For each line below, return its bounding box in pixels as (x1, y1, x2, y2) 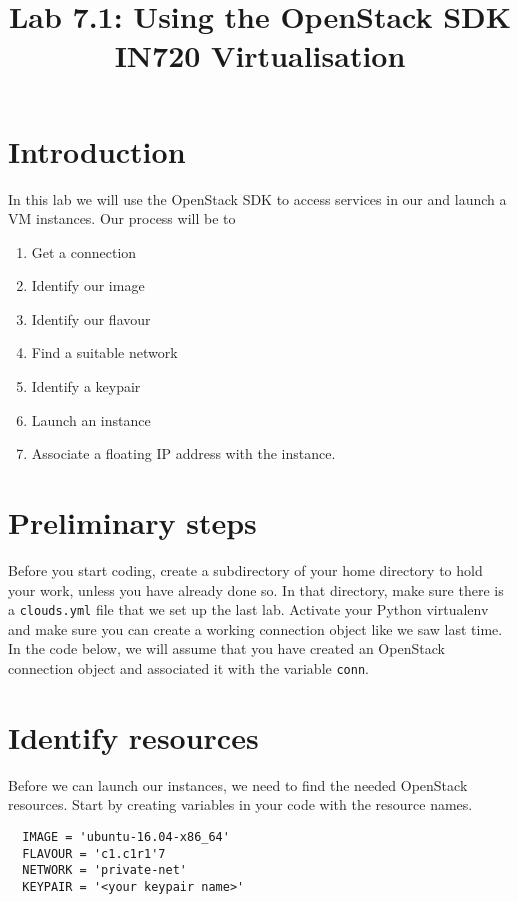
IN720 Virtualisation (114, 35, 406, 76)
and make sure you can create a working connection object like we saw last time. (8, 618, 503, 639)
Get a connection (31, 241, 137, 262)
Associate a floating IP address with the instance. (31, 443, 336, 464)
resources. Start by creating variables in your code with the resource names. (8, 794, 473, 815)
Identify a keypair (31, 376, 141, 397)
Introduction (8, 130, 186, 171)
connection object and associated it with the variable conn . (8, 658, 369, 678)
